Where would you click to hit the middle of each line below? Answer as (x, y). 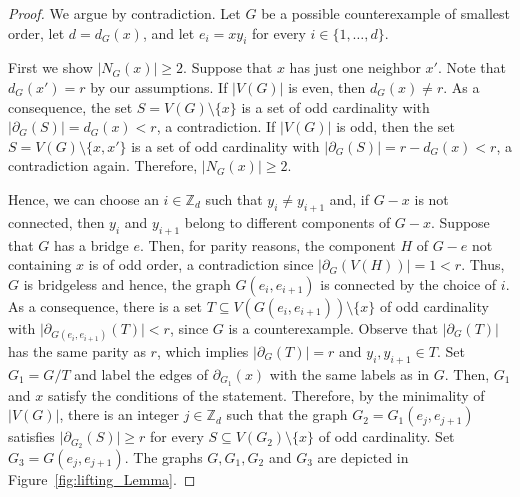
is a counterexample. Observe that (333, 327)
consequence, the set (70, 106)
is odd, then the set (395, 126)
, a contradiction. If (216, 126)
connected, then (56, 221)
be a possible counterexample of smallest (385, 13)
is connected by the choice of (408, 283)
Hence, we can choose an (83, 198)
